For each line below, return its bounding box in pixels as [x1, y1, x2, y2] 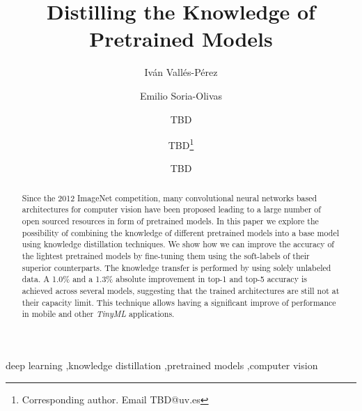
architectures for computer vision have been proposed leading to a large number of [22, 203, 321, 215]
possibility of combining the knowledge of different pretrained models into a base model [22, 226, 339, 238]
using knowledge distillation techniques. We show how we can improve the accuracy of [22, 238, 334, 250]
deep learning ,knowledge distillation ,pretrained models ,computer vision [6, 357, 318, 372]
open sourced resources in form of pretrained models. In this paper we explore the [22, 215, 319, 227]
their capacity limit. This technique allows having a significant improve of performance [22, 296, 336, 308]
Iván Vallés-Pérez [144, 65, 218, 79]
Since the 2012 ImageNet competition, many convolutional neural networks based [22, 192, 317, 203]
